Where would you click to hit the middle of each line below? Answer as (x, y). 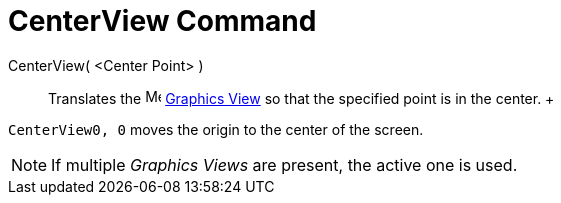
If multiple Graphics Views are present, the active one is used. (284, 164)
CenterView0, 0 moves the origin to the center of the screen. (216, 129)
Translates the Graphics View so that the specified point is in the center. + (301, 98)
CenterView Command (162, 21)
